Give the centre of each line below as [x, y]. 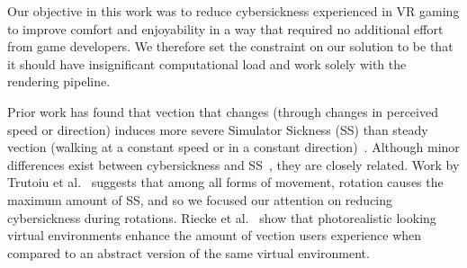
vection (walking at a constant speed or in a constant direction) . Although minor [233, 147]
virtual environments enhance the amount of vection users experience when [215, 235]
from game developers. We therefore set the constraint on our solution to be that [230, 46]
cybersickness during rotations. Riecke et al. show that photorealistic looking [222, 217]
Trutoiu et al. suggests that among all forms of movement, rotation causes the [225, 182]
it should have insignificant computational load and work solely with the [207, 63]
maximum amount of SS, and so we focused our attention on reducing [200, 199]
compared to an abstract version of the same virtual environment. [189, 252]
